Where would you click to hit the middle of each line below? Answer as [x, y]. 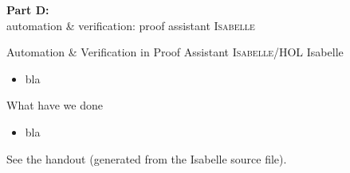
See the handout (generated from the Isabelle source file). [147, 158]
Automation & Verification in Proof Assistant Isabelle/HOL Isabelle [175, 52]
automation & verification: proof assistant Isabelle [131, 25]
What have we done [55, 105]
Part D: [28, 10]
